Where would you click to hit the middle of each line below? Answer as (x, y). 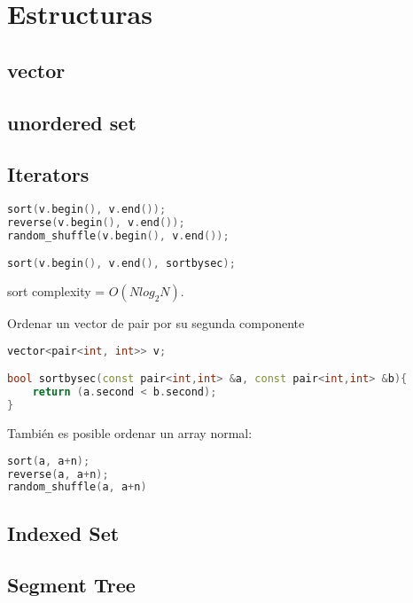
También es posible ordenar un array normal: (130, 433)
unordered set (72, 122)
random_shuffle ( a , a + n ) (77, 487)
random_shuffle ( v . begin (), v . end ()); (118, 235)
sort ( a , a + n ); (49, 461)
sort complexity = (56, 291)
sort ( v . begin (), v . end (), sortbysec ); (121, 264)
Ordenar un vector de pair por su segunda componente (156, 323)
